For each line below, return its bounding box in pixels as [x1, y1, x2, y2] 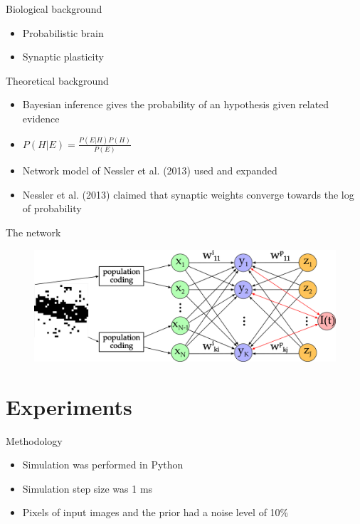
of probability [22, 201, 82, 216]
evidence [22, 110, 60, 125]
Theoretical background [6, 73, 109, 88]
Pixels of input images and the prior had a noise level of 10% [22, 505, 289, 520]
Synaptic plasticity [22, 49, 104, 64]
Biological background [6, 1, 102, 16]
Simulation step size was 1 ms [22, 481, 153, 496]
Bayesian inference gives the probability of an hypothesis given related [22, 97, 329, 112]
